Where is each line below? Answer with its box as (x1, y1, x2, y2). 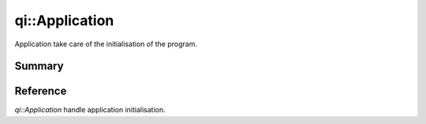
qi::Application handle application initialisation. (14, 105, 166, 115)
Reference (14, 85, 67, 98)
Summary (14, 60, 64, 73)
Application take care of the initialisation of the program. (14, 39, 197, 49)
